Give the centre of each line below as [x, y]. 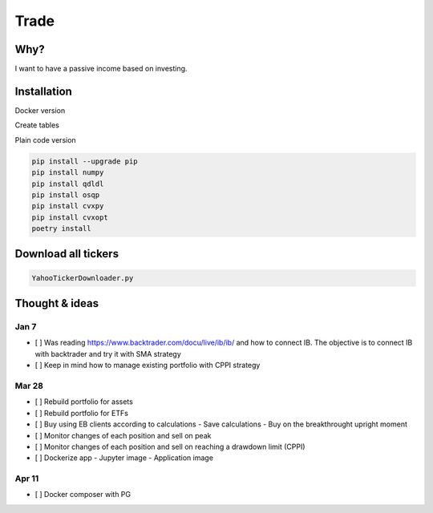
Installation [43, 91]
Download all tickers [67, 254]
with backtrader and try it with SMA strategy [108, 353]
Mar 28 [29, 386]
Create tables [37, 125]
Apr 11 [27, 479]
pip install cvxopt [70, 217]
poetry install [61, 229]
